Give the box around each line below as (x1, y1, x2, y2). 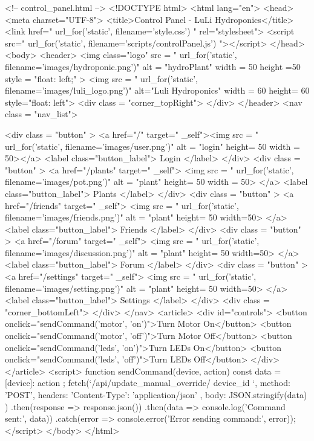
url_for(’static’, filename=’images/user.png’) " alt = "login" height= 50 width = (5, 140, 300, 152)
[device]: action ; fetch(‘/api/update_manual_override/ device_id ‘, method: (5, 376, 290, 389)
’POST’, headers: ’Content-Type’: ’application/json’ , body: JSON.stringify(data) (5, 388, 307, 401)
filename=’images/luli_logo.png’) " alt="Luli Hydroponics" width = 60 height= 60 (5, 84, 310, 97)
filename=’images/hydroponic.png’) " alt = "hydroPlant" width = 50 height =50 (5, 60, 301, 72)
